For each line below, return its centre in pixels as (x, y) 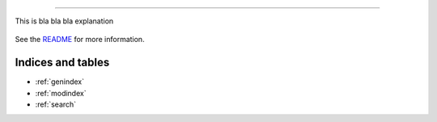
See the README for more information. (80, 40)
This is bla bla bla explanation (64, 21)
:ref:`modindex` (61, 93)
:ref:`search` (56, 104)
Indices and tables (62, 63)
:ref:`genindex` (60, 82)
